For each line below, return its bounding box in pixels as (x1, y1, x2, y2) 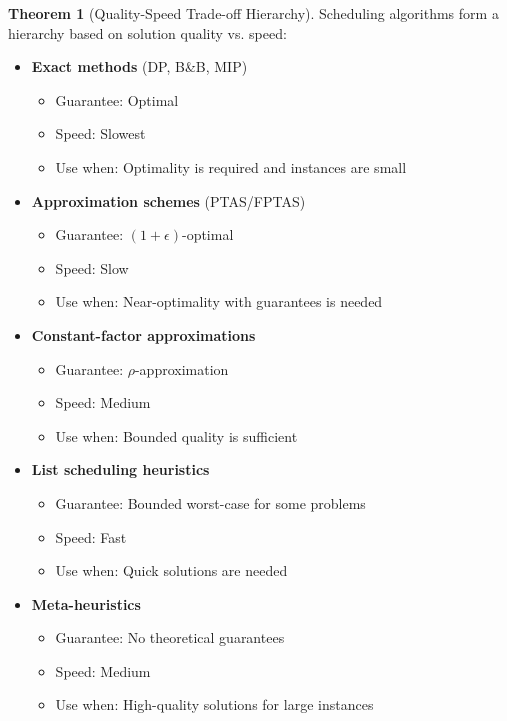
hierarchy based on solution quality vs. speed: (8, 22, 287, 43)
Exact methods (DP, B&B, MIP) (31, 56, 248, 77)
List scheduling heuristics (31, 459, 210, 480)
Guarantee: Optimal (55, 89, 179, 110)
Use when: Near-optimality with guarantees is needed (55, 291, 383, 312)
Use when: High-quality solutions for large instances (55, 694, 374, 715)
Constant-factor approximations (31, 324, 256, 345)
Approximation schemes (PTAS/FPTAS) (31, 190, 306, 211)
